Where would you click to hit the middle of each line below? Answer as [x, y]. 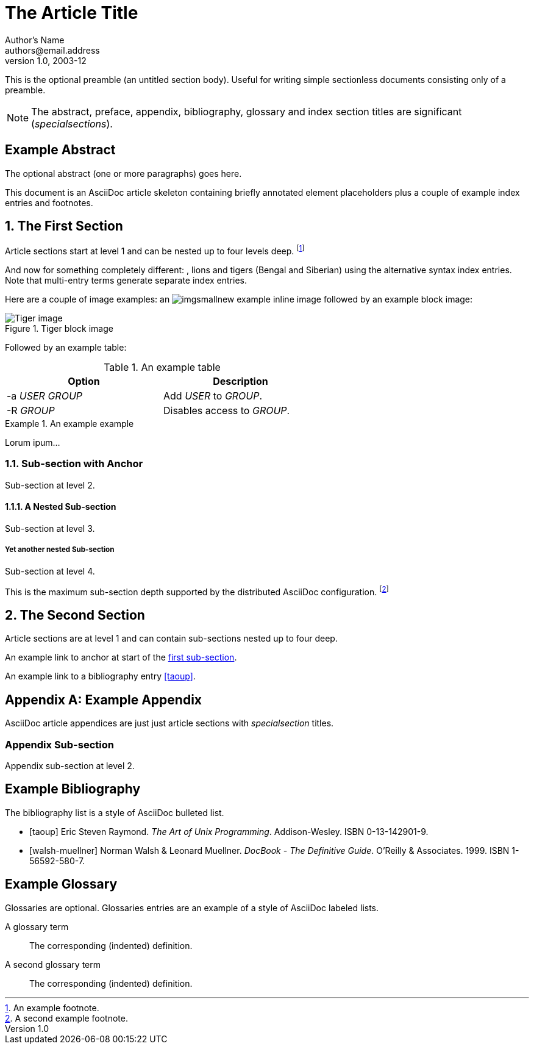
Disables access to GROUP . [227, 411]
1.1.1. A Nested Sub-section [61, 507]
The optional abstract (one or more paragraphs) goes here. [123, 173]
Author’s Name [35, 40]
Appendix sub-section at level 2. [70, 765]
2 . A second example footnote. [66, 1018]
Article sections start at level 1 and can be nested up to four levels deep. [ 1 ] [155, 250]
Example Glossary [61, 884]
